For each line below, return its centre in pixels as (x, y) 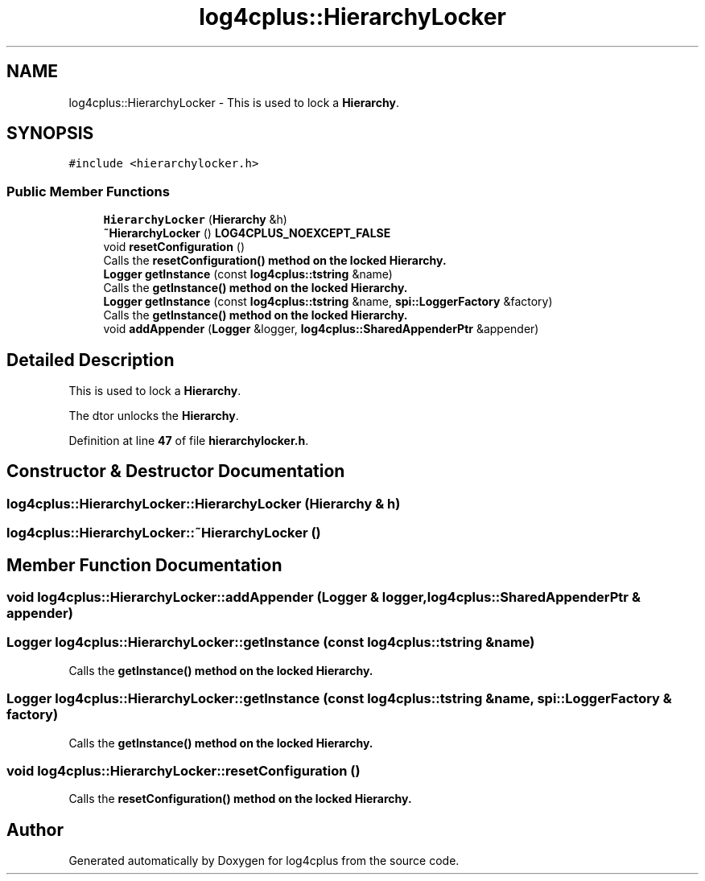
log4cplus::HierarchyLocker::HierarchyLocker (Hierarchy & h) (204, 503)
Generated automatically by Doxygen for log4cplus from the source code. (264, 861)
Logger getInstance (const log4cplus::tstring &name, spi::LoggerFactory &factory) (328, 302)
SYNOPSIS (50, 134)
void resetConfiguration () (174, 247)
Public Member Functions (88, 191)
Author (35, 830)
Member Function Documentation (144, 565)
